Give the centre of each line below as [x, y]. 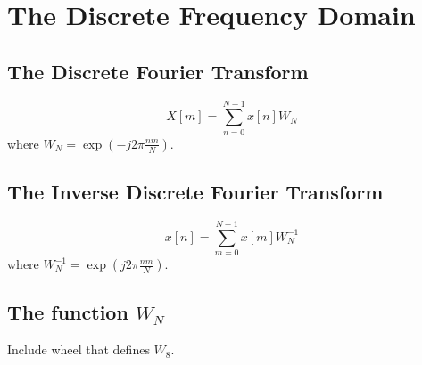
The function [68, 312]
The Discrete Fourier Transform [158, 71]
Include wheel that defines [79, 349]
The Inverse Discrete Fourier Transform [195, 192]
